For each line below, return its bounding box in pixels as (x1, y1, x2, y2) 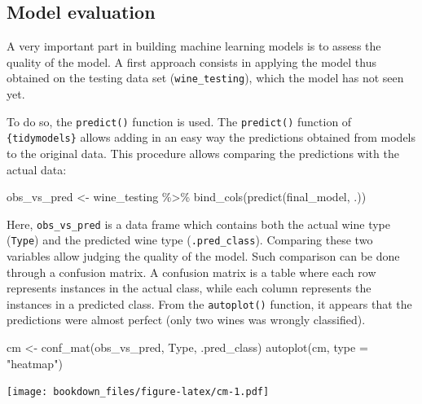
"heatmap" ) (7, 354, 63, 371)
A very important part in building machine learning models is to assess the (7, 37, 381, 55)
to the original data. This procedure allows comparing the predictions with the (7, 144, 399, 161)
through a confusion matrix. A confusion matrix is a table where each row (7, 263, 376, 280)
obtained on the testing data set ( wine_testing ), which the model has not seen (7, 69, 404, 86)
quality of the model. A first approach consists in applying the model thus (7, 53, 376, 70)
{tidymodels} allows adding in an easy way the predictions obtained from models (7, 129, 416, 146)
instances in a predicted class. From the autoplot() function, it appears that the (7, 295, 412, 312)
